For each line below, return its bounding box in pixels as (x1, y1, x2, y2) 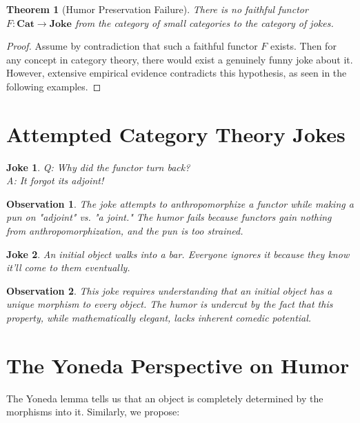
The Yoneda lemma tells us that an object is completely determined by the (6, 391, 323, 405)
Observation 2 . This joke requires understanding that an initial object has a (6, 283, 332, 297)
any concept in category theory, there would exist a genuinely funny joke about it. (6, 52, 353, 66)
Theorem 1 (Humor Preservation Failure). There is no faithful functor (6, 2, 308, 16)
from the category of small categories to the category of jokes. (75, 15, 334, 30)
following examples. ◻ (6, 79, 101, 93)
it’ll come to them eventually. (6, 260, 130, 275)
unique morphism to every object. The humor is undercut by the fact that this (6, 297, 333, 311)
